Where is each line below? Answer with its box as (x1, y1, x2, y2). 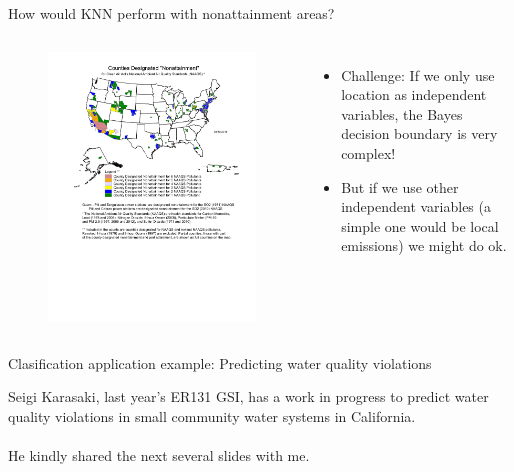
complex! (341, 142, 396, 163)
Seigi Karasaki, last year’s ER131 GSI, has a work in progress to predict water (8, 386, 489, 407)
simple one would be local (341, 215, 499, 236)
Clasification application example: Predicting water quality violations (8, 352, 432, 373)
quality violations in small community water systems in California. (8, 406, 416, 427)
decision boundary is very (341, 123, 498, 144)
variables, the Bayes (341, 103, 463, 124)
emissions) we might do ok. (341, 235, 507, 256)
